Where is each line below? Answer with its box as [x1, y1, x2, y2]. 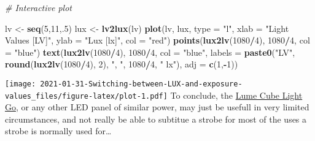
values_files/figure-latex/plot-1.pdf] [5, 91, 168, 101]
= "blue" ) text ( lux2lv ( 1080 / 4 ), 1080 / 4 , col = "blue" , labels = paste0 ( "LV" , [5, 45, 295, 58]
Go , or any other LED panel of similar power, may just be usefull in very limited [5, 101, 309, 113]
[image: [5, 79, 36, 88]
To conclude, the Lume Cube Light [170, 88, 303, 101]
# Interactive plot [5, 1, 72, 13]
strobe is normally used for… [5, 124, 112, 137]
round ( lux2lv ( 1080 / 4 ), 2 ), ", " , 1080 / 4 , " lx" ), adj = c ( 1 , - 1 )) [5, 58, 238, 70]
